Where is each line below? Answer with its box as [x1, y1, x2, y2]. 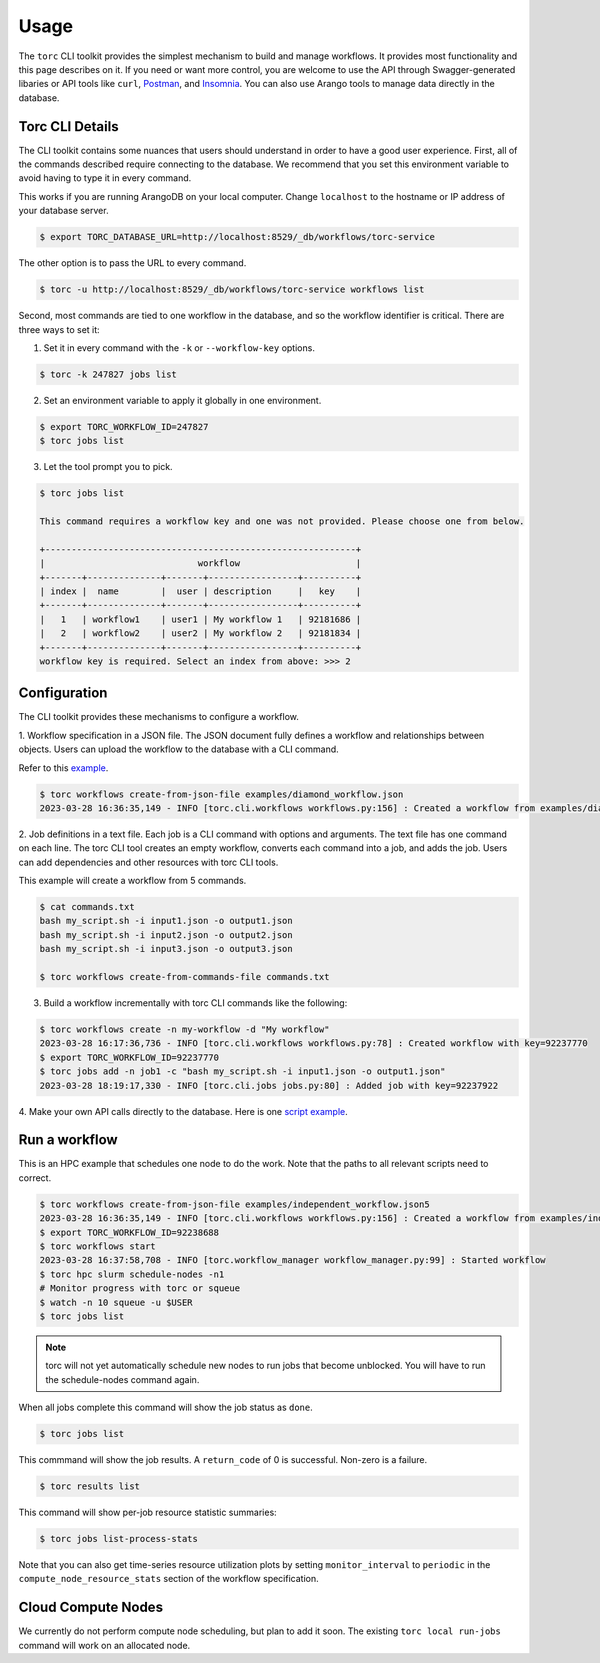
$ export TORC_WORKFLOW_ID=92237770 [39, 1051, 220, 1063]
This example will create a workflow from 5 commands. [18, 875, 247, 887]
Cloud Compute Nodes [18, 1599, 164, 1616]
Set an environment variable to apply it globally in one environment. [43, 394, 322, 406]
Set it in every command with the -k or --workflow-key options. [43, 341, 315, 354]
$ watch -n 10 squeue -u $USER [39, 1296, 194, 1308]
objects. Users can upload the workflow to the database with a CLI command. [18, 743, 339, 755]
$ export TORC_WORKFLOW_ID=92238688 [39, 1226, 220, 1238]
